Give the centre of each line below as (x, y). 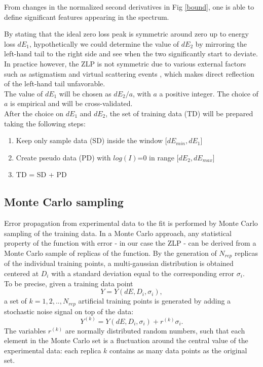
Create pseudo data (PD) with (63, 157)
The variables (25, 330)
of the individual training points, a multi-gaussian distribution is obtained (119, 263)
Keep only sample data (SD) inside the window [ (91, 140)
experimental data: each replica (53, 350)
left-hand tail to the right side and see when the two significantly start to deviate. (131, 54)
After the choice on (34, 113)
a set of (15, 301)
